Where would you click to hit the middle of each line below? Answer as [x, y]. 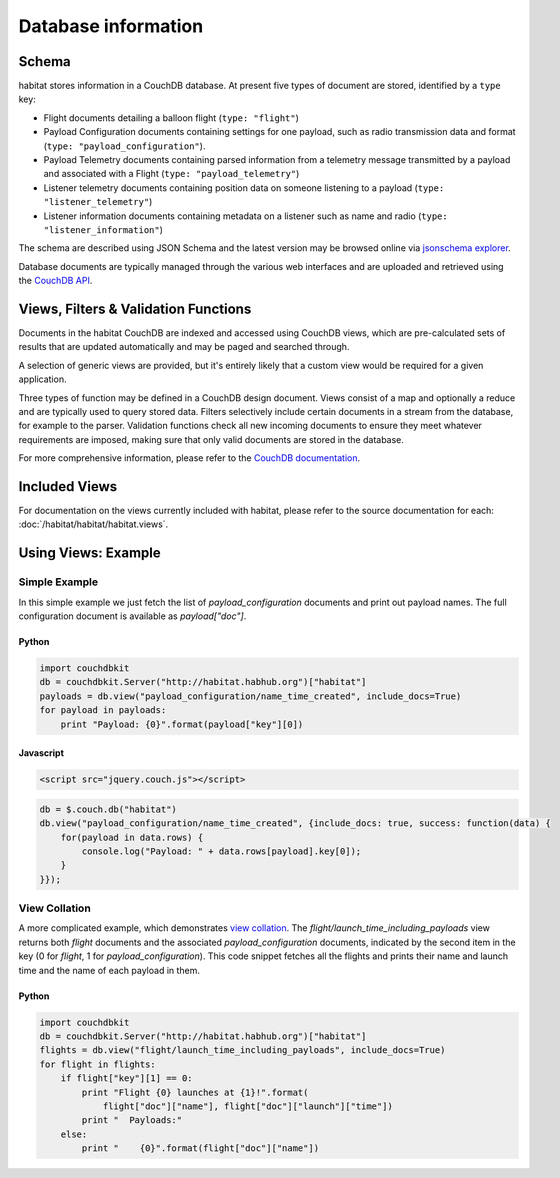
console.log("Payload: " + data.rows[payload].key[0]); [221, 851]
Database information [111, 26]
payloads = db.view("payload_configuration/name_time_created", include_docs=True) [250, 696]
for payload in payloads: [103, 710]
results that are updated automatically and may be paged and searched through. [184, 347]
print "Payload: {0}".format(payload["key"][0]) [182, 724]
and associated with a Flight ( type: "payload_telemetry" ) [171, 174]
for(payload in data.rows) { [132, 837]
